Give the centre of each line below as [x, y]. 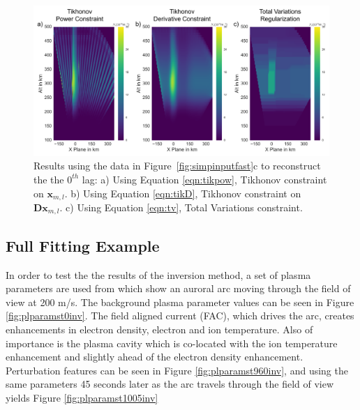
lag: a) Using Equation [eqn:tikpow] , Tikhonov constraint [204, 179]
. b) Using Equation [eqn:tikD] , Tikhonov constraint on [183, 193]
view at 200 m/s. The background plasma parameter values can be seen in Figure [180, 302]
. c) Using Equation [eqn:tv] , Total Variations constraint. [181, 207]
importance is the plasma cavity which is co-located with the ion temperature [172, 343]
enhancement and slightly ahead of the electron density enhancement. [155, 357]
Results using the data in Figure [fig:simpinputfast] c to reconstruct [177, 166]
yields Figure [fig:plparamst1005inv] [82, 397]
